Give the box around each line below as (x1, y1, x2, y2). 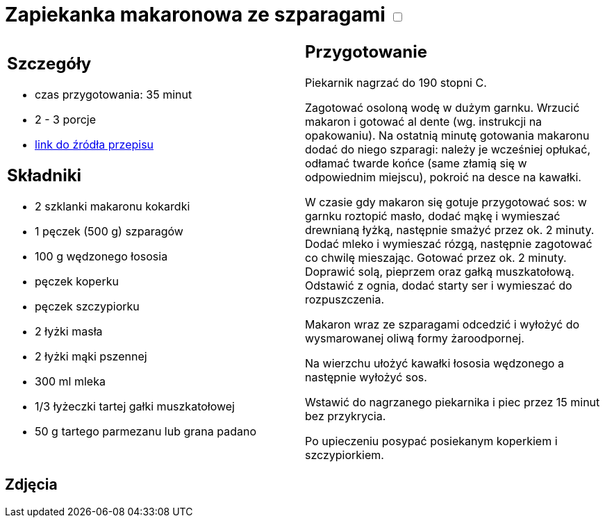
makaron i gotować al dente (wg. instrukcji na (305, 114, 542, 128)
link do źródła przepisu (35, 138, 154, 152)
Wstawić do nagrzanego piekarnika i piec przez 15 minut (305, 395, 600, 409)
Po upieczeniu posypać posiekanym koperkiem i (305, 433, 558, 448)
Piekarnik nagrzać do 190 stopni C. (305, 75, 487, 90)
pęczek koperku (35, 274, 119, 289)
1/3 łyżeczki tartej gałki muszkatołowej (35, 399, 235, 414)
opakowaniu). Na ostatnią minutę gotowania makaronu (305, 128, 590, 142)
